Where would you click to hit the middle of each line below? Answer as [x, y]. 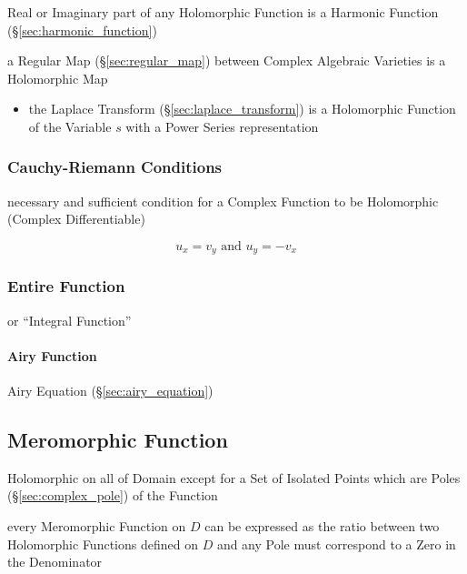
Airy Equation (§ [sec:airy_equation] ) [110, 391]
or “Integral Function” [70, 320]
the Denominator [55, 562]
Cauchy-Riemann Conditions [115, 167]
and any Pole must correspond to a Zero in [336, 544]
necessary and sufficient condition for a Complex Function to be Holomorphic [223, 201]
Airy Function [52, 355]
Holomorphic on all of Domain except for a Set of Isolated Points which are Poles [234, 477]
